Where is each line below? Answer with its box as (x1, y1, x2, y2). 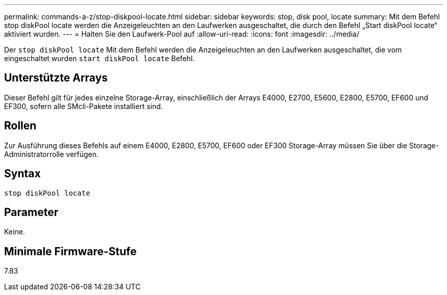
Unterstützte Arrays (4, 71, 108, 85)
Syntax (4, 167, 41, 180)
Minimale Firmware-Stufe (4, 245, 137, 258)
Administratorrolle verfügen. (4, 149, 99, 158)
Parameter (4, 205, 59, 219)
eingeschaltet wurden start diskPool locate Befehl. (4, 54, 195, 63)
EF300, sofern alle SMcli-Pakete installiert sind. (4, 101, 163, 111)
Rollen (4, 119, 37, 132)
